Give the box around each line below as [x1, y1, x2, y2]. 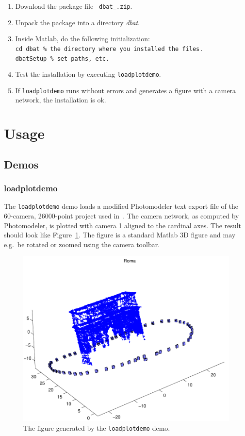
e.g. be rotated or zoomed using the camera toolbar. [4, 239, 160, 249]
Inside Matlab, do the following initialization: [15, 34, 150, 44]
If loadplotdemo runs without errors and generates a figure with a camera [15, 85, 236, 95]
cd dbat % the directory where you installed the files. [15, 45, 203, 52]
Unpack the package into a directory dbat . [15, 17, 140, 27]
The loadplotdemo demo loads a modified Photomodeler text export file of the [4, 201, 238, 211]
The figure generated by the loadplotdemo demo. [23, 422, 170, 433]
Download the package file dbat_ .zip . [15, 1, 132, 11]
